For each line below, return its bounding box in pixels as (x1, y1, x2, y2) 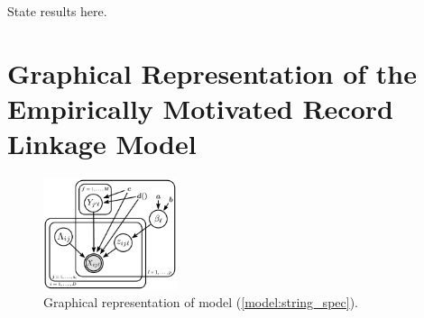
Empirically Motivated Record (7, 89, 393, 126)
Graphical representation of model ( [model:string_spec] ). (43, 293, 358, 312)
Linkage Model (7, 125, 197, 162)
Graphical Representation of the (7, 54, 418, 91)
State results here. (7, 2, 107, 20)
